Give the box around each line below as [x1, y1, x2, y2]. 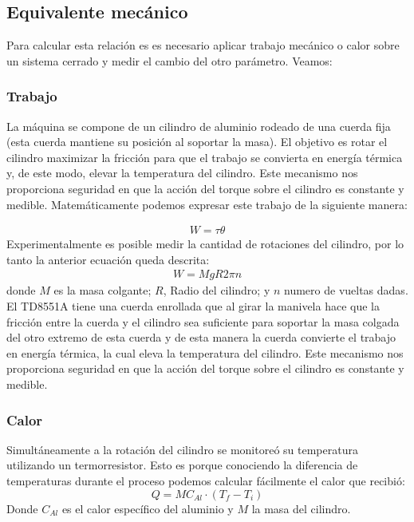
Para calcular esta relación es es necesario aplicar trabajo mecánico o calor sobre [6, 37, 400, 53]
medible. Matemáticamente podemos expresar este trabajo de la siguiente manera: [6, 196, 408, 212]
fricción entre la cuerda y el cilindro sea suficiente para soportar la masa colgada [6, 313, 400, 330]
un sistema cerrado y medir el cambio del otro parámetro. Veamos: [6, 52, 333, 69]
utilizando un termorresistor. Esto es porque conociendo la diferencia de [6, 457, 358, 473]
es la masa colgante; [53, 282, 152, 299]
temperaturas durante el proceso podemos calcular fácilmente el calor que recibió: [6, 472, 405, 488]
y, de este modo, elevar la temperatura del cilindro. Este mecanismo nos [6, 164, 358, 181]
